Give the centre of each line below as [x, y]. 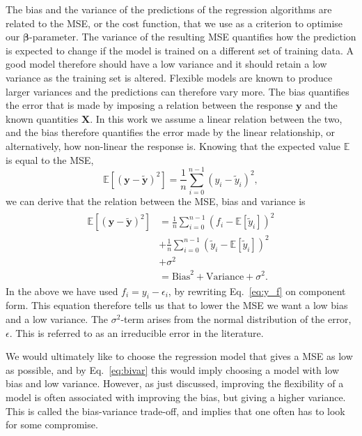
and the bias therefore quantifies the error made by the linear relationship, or [171, 132]
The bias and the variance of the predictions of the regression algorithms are [169, 9]
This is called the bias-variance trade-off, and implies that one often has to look [175, 411]
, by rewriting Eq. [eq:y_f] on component [257, 291]
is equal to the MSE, [50, 159]
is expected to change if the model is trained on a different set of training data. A [180, 50]
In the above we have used [62, 291]
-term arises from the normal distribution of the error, [236, 318]
